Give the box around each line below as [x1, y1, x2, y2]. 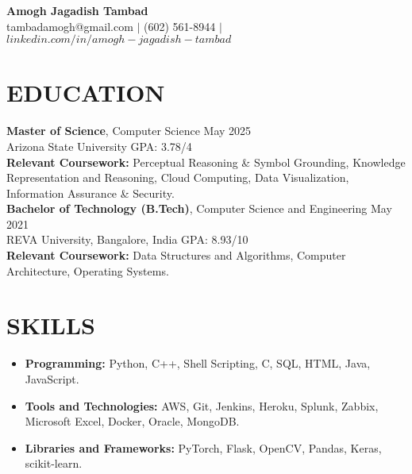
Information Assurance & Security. [6, 184, 175, 201]
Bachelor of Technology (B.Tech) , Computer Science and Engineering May [6, 200, 392, 217]
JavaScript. [25, 370, 79, 387]
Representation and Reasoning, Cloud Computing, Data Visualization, [6, 169, 349, 186]
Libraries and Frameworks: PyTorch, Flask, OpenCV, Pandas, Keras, [25, 439, 382, 456]
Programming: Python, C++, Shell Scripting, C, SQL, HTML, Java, [25, 355, 371, 372]
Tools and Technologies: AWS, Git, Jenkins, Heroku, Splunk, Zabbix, [25, 397, 379, 414]
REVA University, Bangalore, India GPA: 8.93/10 [6, 231, 248, 248]
